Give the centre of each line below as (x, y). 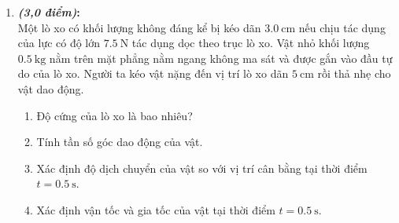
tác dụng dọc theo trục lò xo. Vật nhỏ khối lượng (251, 43)
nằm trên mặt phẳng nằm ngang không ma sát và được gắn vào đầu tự (221, 58)
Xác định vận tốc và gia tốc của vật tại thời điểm (156, 209)
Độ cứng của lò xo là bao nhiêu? (115, 115)
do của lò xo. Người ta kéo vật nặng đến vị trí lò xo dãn (153, 73)
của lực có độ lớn (59, 43)
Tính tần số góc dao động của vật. (120, 142)
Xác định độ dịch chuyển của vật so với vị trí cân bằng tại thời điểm (202, 168)
